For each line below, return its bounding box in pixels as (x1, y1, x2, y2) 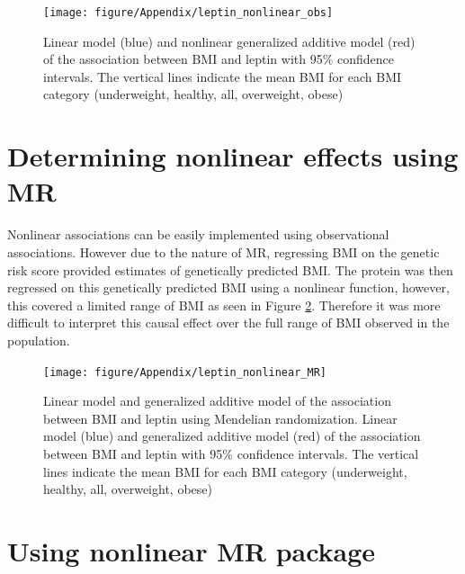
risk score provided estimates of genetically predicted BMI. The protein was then (7, 260, 453, 279)
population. (7, 330, 70, 349)
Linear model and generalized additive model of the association (43, 391, 391, 410)
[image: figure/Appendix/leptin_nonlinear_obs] (43, 6, 334, 19)
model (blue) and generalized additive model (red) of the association (43, 426, 421, 445)
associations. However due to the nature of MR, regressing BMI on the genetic (7, 242, 440, 261)
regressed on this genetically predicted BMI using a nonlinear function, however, (7, 278, 450, 297)
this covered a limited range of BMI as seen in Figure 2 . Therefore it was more (7, 295, 441, 314)
